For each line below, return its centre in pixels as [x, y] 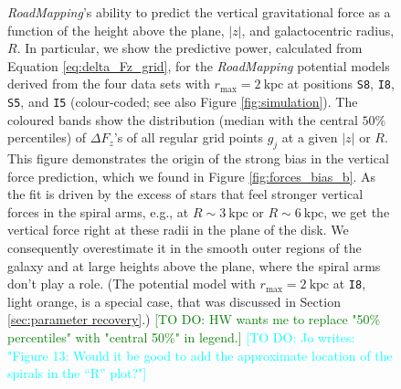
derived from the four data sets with [109, 84]
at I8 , [349, 284]
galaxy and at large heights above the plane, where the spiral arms [194, 265]
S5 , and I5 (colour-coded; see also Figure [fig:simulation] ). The [183, 102]
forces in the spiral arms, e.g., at [98, 211]
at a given [310, 137]
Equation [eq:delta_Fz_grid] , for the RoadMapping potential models [199, 65]
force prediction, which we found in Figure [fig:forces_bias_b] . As [192, 176]
